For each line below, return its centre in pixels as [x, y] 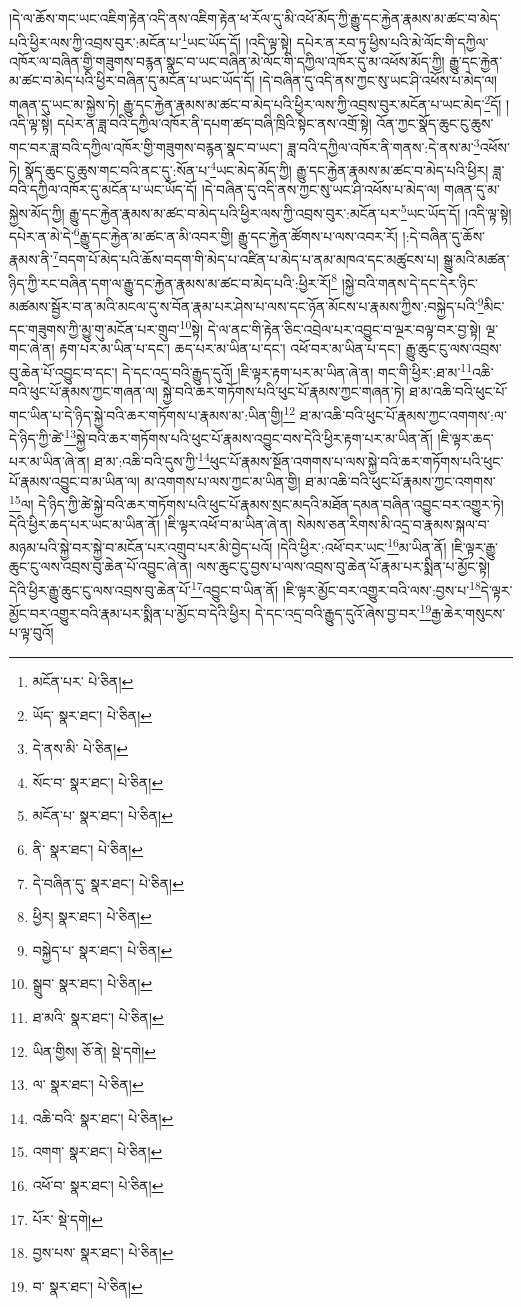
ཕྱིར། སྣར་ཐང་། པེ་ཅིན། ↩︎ [92, 916]
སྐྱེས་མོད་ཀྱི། [37, 212]
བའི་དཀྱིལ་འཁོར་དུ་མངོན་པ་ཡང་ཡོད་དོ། [103, 189]
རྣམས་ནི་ [31, 259]
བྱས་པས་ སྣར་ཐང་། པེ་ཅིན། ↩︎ [103, 1252]
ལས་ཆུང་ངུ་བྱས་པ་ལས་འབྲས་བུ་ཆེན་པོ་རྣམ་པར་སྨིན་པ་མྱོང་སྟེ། [343, 566]
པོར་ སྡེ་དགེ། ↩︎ [67, 1218]
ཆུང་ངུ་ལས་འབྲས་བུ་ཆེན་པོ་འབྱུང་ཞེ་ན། [100, 566]
